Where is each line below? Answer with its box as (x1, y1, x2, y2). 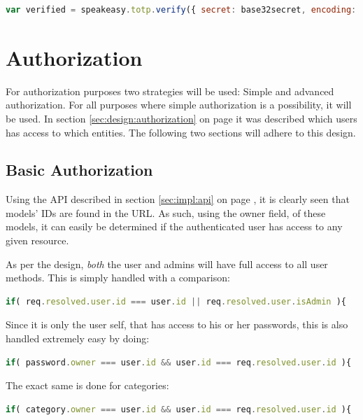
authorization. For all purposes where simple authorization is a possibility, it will (6, 97, 352, 112)
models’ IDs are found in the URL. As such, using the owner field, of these (6, 205, 326, 220)
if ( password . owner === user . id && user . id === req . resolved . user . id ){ (6, 357, 352, 367)
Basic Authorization (6, 159, 153, 181)
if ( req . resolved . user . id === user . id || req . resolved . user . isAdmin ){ (6, 296, 347, 307)
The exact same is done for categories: (6, 378, 169, 393)
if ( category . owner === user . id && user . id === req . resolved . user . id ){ (6, 404, 352, 414)
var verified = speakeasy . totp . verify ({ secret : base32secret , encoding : (6, 5, 357, 15)
